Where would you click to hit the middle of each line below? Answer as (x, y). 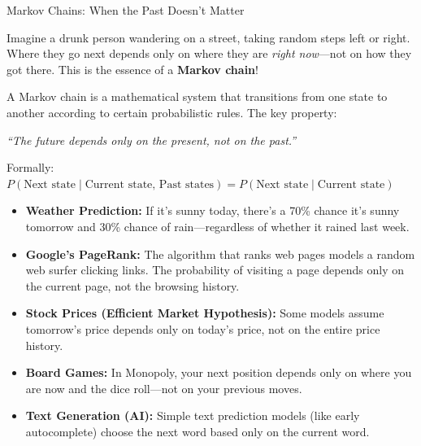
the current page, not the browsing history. (132, 285)
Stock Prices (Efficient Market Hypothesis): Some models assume (205, 313)
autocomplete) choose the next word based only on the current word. (197, 431)
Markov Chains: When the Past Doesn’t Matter (126, 10)
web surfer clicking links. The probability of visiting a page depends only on (215, 270)
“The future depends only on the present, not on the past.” (152, 140)
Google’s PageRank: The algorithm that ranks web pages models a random (220, 254)
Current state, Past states (150, 184)
